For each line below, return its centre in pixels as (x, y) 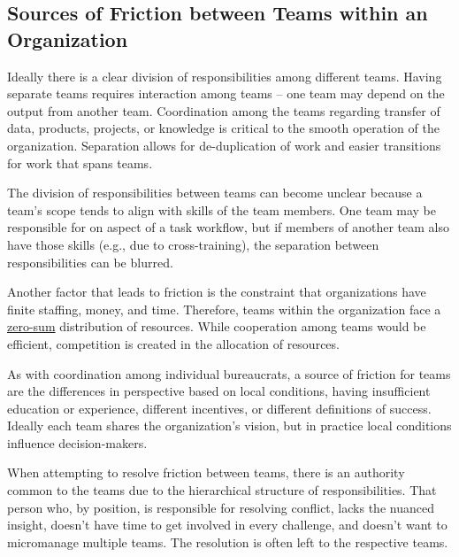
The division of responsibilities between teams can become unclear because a (215, 193)
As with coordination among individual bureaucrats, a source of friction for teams (229, 373)
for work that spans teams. (80, 162)
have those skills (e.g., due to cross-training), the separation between (193, 244)
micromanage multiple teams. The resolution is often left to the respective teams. (228, 542)
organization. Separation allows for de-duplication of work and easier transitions (224, 145)
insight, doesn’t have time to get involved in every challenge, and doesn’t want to (227, 525)
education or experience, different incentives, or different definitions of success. (219, 408)
